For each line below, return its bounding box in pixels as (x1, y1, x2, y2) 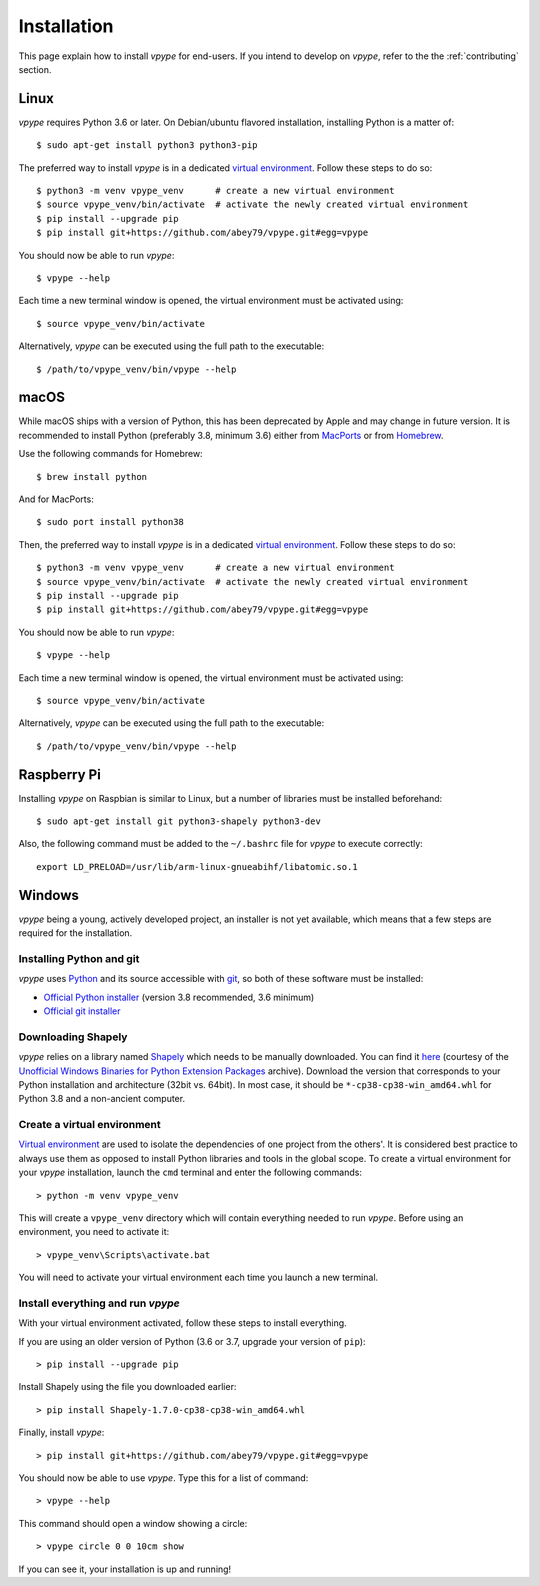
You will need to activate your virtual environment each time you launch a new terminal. (18, 1271, 379, 1284)
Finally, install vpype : (18, 1426, 105, 1439)
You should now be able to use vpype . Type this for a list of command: (18, 1472, 309, 1484)
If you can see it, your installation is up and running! (18, 1563, 232, 1575)
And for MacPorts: (18, 493, 94, 505)
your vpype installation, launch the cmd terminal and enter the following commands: (18, 1166, 362, 1179)
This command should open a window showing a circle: (18, 1517, 248, 1529)
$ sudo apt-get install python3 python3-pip (36, 140, 259, 151)
